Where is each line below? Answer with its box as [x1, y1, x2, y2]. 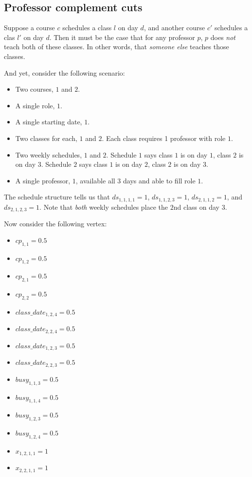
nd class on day [173, 201, 219, 212]
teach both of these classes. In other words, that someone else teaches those [4, 41, 229, 52]
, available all [75, 175, 115, 185]
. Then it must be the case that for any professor [49, 32, 195, 42]
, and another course [144, 22, 205, 33]
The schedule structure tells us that [4, 192, 110, 202]
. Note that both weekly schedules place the [39, 201, 168, 212]
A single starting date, [15, 117, 82, 127]
